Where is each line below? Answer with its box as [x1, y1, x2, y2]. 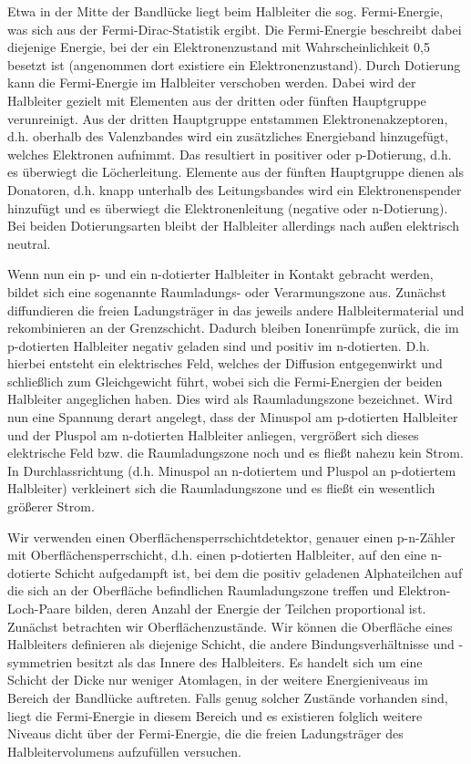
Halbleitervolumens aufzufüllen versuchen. [7, 741, 241, 760]
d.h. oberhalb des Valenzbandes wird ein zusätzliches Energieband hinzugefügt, [7, 127, 449, 146]
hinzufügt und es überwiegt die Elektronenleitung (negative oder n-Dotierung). [7, 198, 448, 217]
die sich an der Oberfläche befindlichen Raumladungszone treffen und [7, 581, 394, 600]
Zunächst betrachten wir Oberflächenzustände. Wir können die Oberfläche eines [7, 616, 453, 635]
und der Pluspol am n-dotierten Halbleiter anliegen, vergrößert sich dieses [7, 425, 419, 444]
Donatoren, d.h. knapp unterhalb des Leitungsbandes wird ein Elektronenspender [7, 180, 462, 199]
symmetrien [7, 652, 73, 671]
